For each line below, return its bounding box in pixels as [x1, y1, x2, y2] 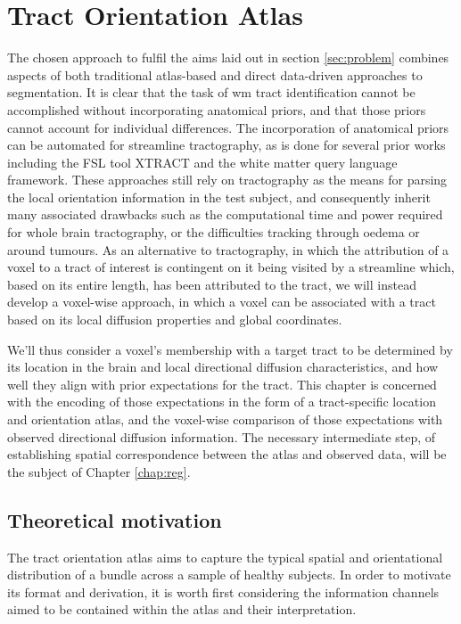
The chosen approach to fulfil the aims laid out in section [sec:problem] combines [7, 48, 449, 67]
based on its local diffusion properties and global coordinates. [7, 310, 342, 329]
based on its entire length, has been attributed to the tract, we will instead [7, 275, 416, 293]
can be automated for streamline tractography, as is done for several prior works [7, 135, 446, 154]
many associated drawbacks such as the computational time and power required [7, 205, 443, 224]
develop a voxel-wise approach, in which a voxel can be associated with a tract [7, 292, 436, 311]
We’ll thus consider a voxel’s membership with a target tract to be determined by [7, 340, 453, 358]
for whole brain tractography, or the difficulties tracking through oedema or [7, 223, 420, 242]
